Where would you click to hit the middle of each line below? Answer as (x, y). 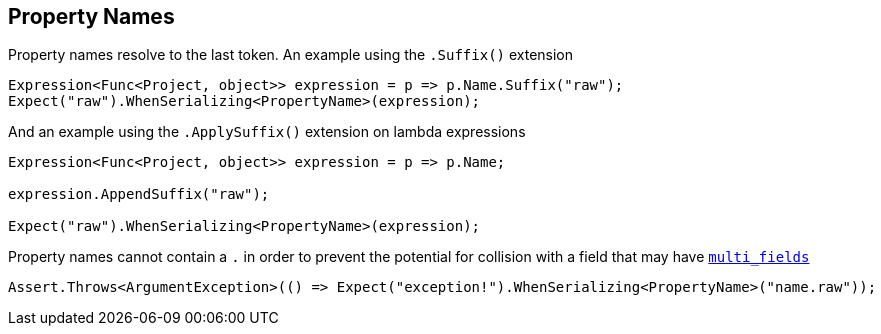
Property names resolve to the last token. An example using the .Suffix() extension (291, 55)
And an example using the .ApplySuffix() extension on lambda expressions (267, 132)
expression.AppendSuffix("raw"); (139, 194)
